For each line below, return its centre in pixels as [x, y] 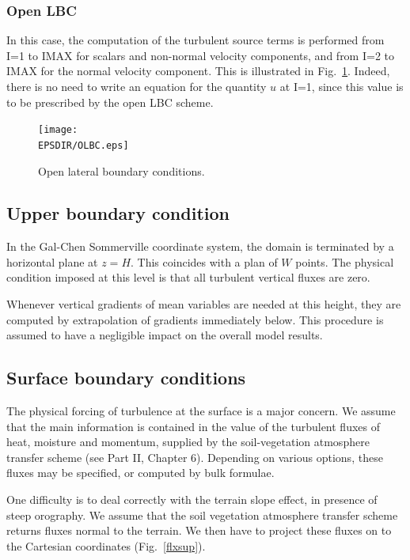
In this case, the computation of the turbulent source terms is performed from [196, 40]
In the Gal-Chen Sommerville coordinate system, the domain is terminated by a [200, 246]
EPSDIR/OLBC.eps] [84, 145]
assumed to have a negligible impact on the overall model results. [165, 335]
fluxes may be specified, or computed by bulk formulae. [140, 473]
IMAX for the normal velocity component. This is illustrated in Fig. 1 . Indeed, [198, 71]
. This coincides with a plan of [204, 261]
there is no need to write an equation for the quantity [137, 86]
